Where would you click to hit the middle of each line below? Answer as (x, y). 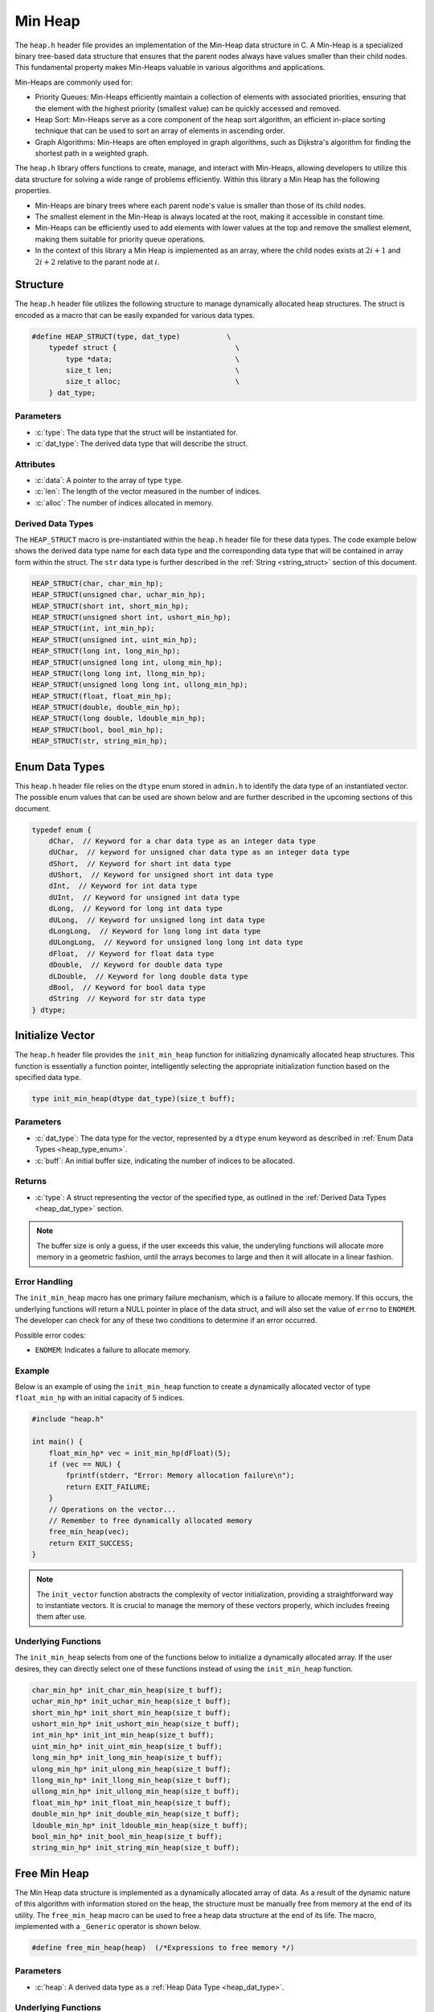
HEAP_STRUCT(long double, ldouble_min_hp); (119, 719)
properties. (33, 191)
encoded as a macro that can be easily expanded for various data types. (135, 315)
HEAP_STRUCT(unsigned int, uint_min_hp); (115, 639)
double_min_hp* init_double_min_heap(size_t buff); (136, 1814)
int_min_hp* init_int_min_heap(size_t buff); (123, 1735)
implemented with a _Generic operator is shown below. (108, 1926)
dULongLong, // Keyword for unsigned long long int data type (176, 942)
